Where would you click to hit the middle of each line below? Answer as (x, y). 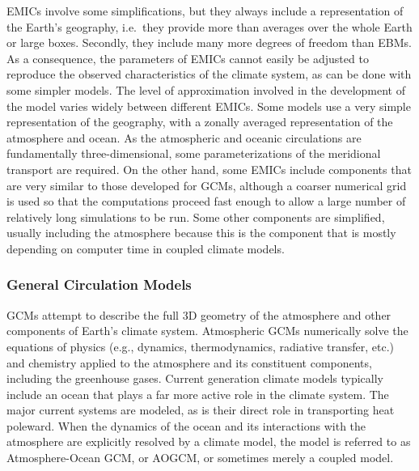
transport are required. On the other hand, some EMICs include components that (209, 169)
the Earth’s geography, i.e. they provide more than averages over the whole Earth (209, 26)
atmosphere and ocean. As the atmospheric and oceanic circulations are (184, 137)
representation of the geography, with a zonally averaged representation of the (200, 122)
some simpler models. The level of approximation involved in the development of (206, 89)
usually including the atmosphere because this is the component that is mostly (201, 233)
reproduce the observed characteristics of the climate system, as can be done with (209, 74)
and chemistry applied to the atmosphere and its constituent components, (189, 362)
